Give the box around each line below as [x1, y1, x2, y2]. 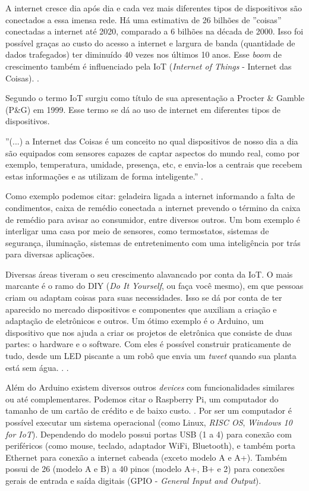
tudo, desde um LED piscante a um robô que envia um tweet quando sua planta [5, 350, 297, 362]
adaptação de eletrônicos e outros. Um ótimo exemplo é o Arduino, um [5, 314, 264, 327]
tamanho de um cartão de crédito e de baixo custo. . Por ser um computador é [5, 404, 292, 417]
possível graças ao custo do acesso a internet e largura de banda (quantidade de [5, 36, 295, 49]
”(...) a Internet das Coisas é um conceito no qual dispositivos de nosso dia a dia [5, 134, 298, 147]
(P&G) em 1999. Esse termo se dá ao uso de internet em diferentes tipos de [5, 103, 280, 115]
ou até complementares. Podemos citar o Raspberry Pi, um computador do [5, 392, 279, 405]
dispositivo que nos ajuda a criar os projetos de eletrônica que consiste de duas [5, 326, 292, 338]
